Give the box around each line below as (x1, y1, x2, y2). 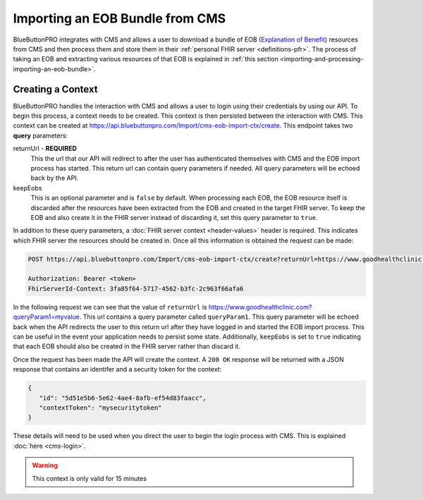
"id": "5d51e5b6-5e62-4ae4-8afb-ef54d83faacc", (39, 394, 207, 402)
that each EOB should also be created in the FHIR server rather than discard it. (13, 342, 241, 350)
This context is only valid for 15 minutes (32, 474, 147, 482)
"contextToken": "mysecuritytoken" (39, 403, 162, 412)
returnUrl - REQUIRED (13, 145, 77, 153)
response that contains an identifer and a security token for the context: (13, 365, 222, 374)
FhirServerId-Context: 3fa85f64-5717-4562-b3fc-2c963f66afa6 (27, 284, 244, 293)
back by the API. (30, 173, 79, 183)
